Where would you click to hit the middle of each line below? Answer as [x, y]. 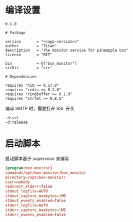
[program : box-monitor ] [29, 168]
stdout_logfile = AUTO [27, 191]
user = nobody [17, 182]
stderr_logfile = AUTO [27, 205]
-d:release [16, 122]
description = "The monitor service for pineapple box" [67, 50]
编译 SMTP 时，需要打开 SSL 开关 [40, 108]
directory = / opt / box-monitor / [35, 177]
